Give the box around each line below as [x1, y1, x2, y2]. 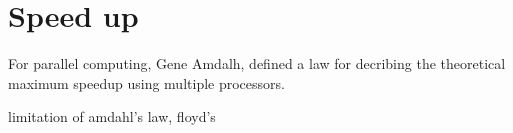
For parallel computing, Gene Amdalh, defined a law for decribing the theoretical [8, 53, 506, 74]
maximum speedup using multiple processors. [8, 72, 285, 93]
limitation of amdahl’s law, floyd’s [8, 106, 216, 127]
